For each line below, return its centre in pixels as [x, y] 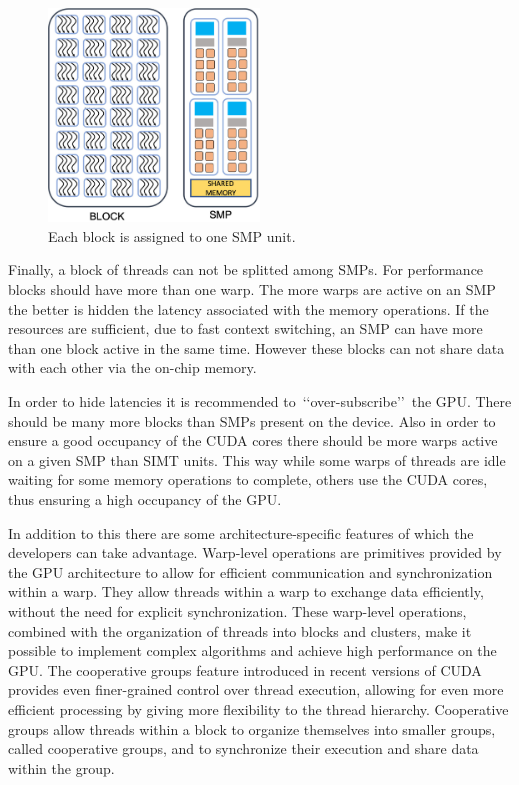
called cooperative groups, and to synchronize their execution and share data [243, 748]
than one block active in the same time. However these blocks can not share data [256, 347]
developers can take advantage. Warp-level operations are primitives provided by [255, 552]
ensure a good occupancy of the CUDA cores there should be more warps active [253, 440]
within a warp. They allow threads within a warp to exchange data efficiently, [246, 591]
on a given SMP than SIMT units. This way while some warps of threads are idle [257, 459]
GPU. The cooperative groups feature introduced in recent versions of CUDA [245, 669]
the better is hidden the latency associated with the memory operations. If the [248, 308]
